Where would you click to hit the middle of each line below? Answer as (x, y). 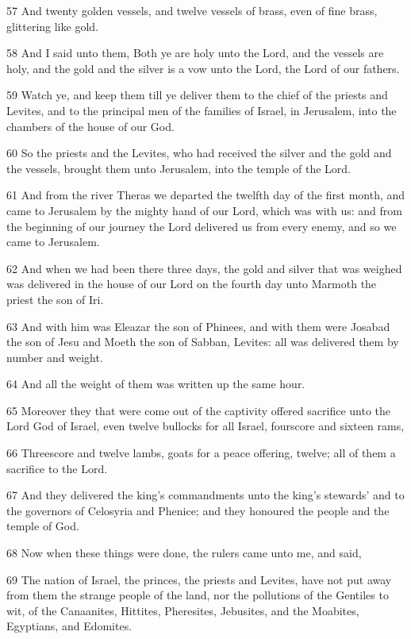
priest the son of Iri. (55, 299)
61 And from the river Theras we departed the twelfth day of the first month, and (206, 195)
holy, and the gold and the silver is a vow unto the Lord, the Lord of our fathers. (203, 68)
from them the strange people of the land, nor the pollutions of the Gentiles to (198, 595)
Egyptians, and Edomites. (69, 626)
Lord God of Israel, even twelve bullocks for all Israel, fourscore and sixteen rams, (205, 426)
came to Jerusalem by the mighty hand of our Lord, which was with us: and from (204, 210)
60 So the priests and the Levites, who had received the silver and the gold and (199, 153)
